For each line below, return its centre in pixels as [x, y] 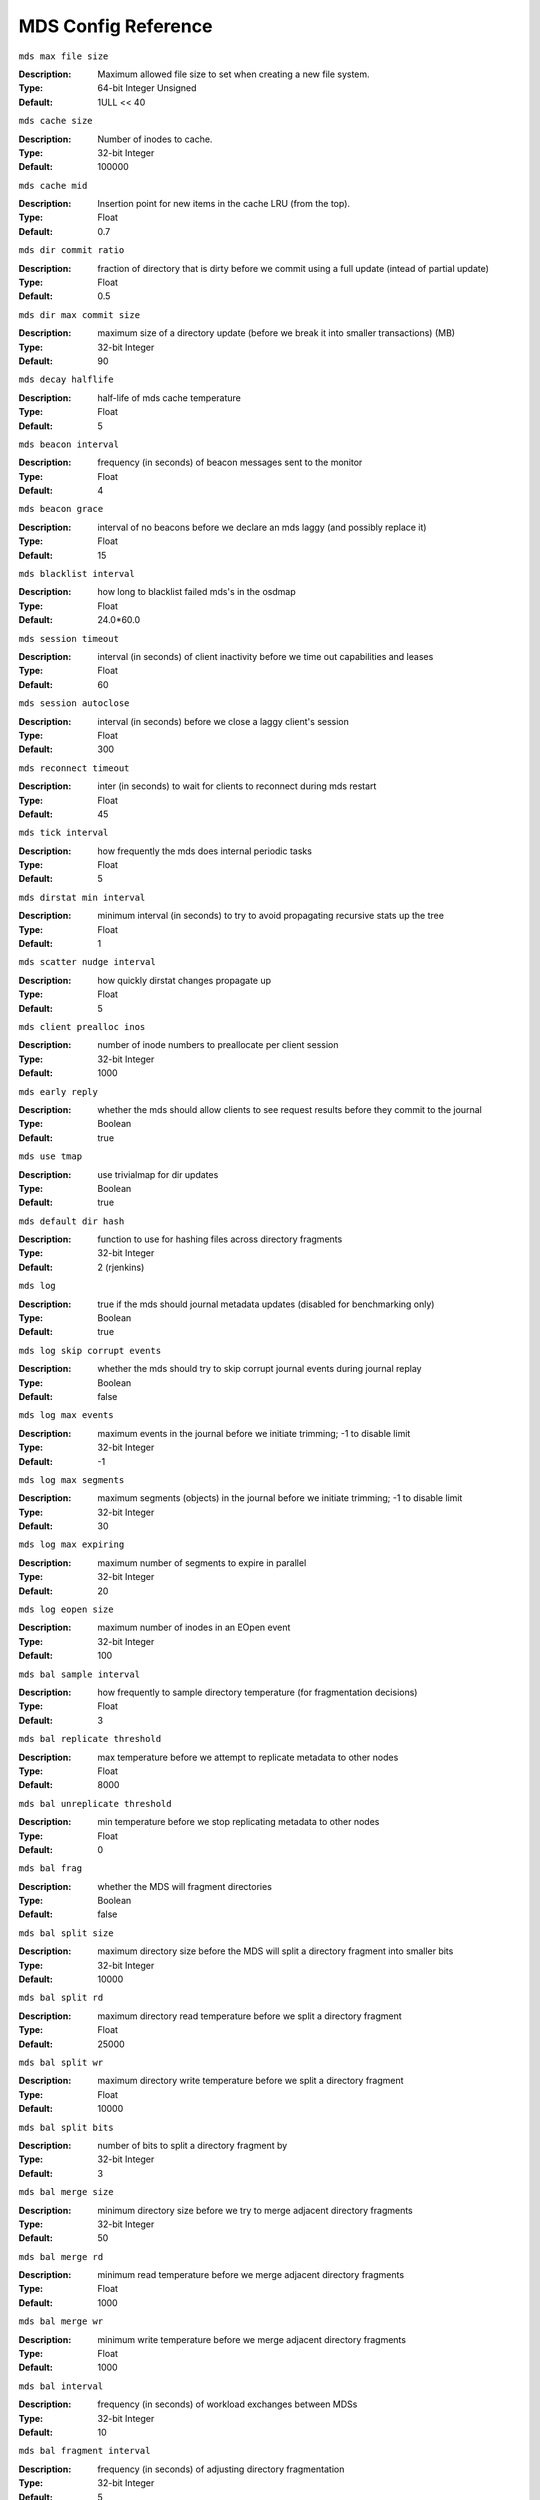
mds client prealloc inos [82, 1026]
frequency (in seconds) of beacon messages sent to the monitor [230, 462]
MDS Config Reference [115, 26]
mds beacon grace [61, 509]
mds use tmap [50, 1156]
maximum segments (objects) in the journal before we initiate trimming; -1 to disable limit [280, 1498]
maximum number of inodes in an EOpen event [194, 1627]
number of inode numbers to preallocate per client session [218, 1045]
